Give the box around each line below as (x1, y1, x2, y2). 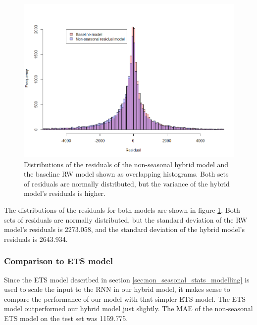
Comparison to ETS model (4, 255, 113, 267)
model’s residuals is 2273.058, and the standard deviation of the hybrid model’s (4, 224, 245, 234)
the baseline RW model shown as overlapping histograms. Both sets (24, 169, 229, 179)
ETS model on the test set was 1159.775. (4, 313, 128, 323)
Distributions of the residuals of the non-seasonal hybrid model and (24, 159, 229, 169)
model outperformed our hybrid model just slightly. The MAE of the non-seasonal (4, 303, 253, 314)
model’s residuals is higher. (24, 188, 105, 198)
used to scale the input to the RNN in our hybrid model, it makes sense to (4, 284, 230, 294)
